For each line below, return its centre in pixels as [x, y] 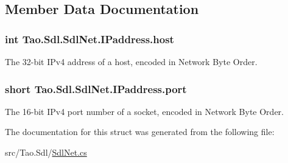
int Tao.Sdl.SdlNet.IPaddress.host [90, 39]
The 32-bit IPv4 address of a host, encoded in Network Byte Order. [131, 61]
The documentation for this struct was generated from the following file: [140, 132]
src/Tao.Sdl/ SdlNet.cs [46, 152]
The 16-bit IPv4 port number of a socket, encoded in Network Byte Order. [144, 111]
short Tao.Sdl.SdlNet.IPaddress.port [96, 88]
